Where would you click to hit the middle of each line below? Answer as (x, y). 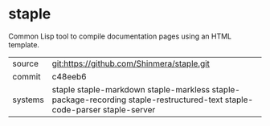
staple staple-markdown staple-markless (131, 89)
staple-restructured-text (176, 100)
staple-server (129, 109)
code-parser (76, 109)
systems (28, 100)
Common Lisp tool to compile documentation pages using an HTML (120, 36)
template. (24, 44)
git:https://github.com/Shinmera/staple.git (131, 63)
